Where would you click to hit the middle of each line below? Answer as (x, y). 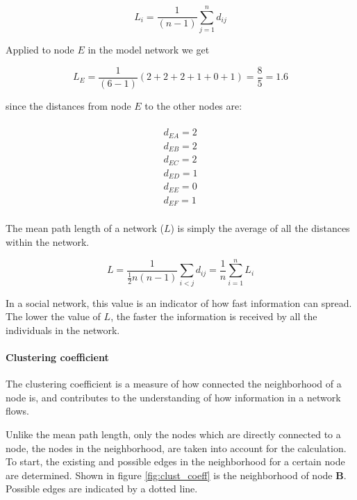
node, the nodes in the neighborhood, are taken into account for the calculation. (176, 448)
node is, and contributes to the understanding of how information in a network (173, 397)
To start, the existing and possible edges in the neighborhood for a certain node (175, 461)
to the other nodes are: (193, 105)
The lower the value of (53, 316)
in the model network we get (149, 50)
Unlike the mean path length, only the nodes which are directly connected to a (173, 434)
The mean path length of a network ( (85, 228)
